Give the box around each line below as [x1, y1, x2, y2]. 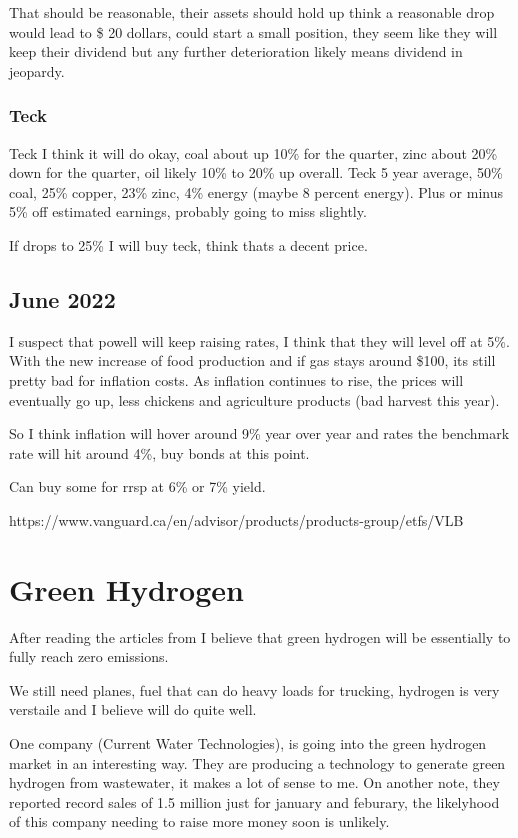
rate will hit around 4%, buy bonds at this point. [9, 442, 310, 463]
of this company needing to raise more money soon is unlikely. [9, 811, 390, 832]
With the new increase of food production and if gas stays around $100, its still [9, 350, 496, 371]
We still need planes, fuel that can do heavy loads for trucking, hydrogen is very [9, 679, 500, 700]
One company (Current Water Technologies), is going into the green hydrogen [9, 733, 487, 754]
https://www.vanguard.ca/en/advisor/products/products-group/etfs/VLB [9, 509, 464, 530]
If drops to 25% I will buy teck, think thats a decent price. [9, 234, 368, 255]
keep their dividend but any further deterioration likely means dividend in [9, 41, 463, 62]
